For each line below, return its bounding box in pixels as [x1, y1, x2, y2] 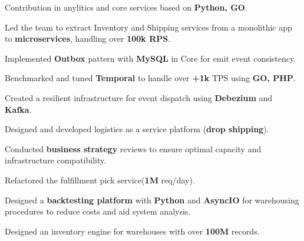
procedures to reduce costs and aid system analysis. [5, 205, 191, 217]
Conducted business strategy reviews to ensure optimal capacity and [5, 142, 262, 155]
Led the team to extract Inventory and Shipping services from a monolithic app [5, 21, 292, 33]
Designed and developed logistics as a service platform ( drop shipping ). [5, 123, 269, 135]
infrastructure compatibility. [5, 154, 107, 166]
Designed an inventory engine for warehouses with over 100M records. [5, 225, 260, 237]
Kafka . [5, 103, 32, 115]
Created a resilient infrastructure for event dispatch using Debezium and [5, 91, 273, 103]
